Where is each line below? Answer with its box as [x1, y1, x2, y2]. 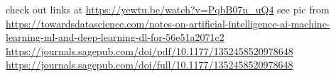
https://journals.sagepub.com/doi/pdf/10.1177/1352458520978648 [6, 43, 293, 58]
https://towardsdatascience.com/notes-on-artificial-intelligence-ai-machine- [6, 16, 330, 30]
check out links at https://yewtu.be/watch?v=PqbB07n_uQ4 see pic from [6, 2, 330, 16]
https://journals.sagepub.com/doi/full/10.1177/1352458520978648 [6, 57, 293, 72]
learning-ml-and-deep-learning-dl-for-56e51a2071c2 [6, 30, 224, 45]
